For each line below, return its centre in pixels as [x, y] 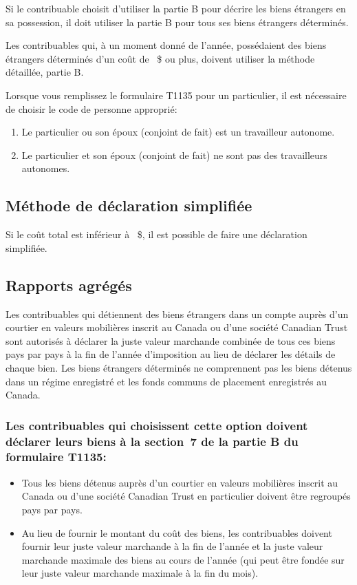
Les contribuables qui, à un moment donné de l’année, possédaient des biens [166, 45]
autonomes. [46, 168]
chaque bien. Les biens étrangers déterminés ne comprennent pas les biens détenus [179, 367]
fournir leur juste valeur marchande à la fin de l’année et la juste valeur [172, 546]
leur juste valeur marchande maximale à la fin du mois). [140, 573]
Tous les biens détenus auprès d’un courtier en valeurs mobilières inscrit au [180, 482]
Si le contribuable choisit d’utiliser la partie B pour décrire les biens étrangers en [176, 8]
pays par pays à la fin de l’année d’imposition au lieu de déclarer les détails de [171, 354]
